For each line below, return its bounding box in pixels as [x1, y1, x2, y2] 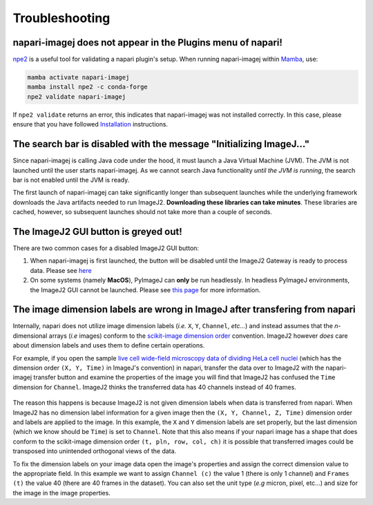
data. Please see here [30, 266, 93, 274]
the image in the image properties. [12, 488, 111, 497]
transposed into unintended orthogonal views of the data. [12, 447, 177, 455]
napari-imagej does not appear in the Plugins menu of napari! [12, 37, 283, 48]
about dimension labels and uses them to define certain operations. [12, 341, 205, 350]
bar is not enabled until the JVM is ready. [12, 175, 130, 184]
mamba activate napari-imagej [27, 73, 130, 82]
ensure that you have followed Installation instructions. [12, 120, 169, 128]
